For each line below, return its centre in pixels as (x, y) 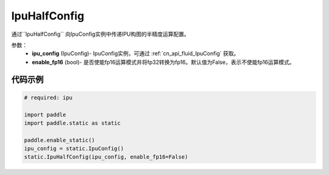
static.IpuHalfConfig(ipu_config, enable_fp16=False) (106, 157)
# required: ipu (48, 98)
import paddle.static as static (73, 123)
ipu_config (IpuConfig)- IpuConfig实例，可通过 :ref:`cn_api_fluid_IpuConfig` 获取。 (136, 53)
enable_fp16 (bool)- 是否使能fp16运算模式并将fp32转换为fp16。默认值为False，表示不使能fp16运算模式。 (163, 62)
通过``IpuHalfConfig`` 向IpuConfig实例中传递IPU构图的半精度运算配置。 (101, 34)
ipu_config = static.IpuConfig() (74, 149)
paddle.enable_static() (60, 140)
